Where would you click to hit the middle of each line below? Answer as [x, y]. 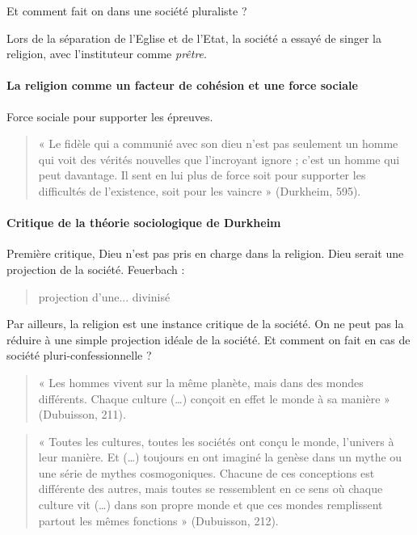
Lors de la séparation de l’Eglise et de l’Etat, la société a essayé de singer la [194, 38]
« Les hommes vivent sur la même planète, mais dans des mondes [201, 382]
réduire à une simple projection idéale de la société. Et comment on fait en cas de [208, 339]
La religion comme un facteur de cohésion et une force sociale [182, 85]
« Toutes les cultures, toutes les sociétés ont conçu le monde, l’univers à [216, 441]
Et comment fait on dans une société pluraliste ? [127, 11]
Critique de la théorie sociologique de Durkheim [144, 223]
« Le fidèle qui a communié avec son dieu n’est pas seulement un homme [218, 143]
